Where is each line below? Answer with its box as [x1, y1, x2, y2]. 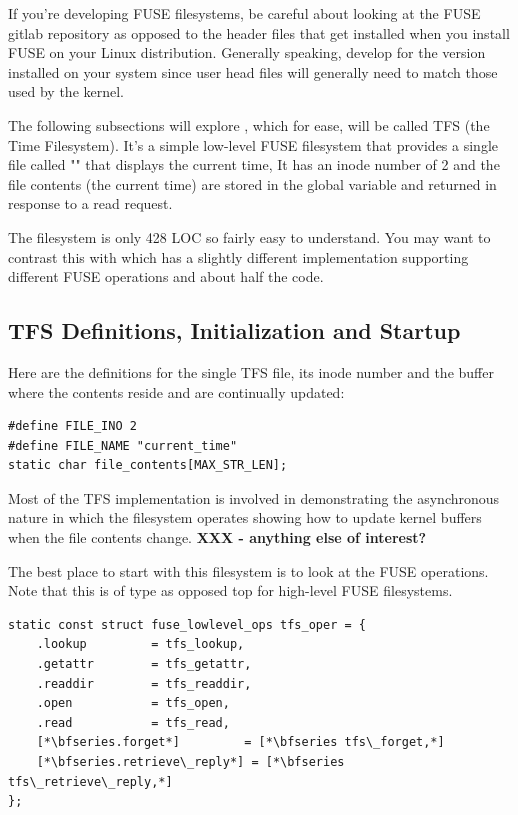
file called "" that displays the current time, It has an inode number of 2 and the [8, 154, 500, 175]
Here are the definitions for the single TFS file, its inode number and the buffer [8, 361, 494, 382]
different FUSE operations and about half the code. [8, 266, 324, 287]
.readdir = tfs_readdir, [36, 676, 252, 691]
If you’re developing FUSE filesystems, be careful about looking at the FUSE [8, 3, 481, 23]
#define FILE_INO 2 [8, 419, 137, 434]
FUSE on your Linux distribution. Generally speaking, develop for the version [8, 42, 486, 63]
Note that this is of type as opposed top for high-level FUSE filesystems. [8, 580, 453, 601]
